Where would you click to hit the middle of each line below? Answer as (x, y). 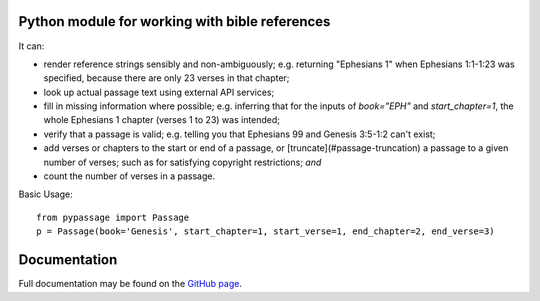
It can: (31, 46)
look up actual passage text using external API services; (159, 92)
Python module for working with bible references (174, 21)
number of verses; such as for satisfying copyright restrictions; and (182, 162)
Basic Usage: (46, 194)
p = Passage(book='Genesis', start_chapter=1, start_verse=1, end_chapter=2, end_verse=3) (265, 231)
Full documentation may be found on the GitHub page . (130, 284)
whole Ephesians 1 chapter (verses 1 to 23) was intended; (161, 120)
